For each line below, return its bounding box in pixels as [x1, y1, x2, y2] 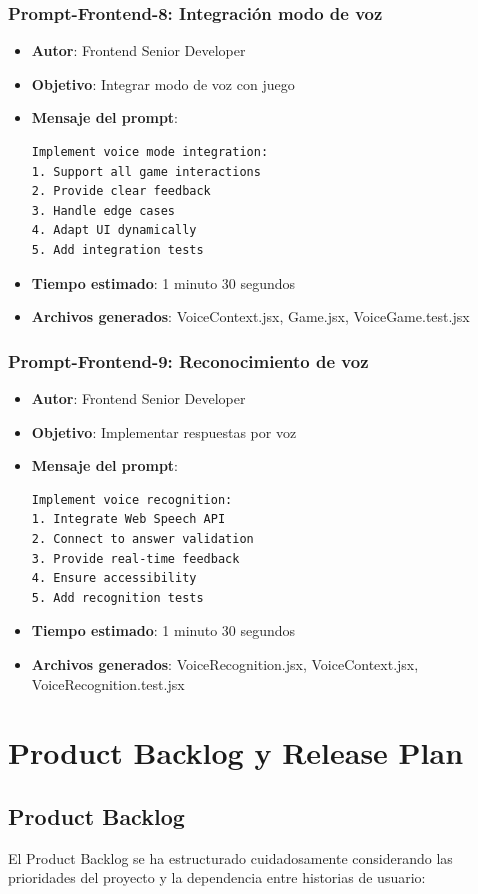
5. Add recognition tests [31, 590, 204, 605]
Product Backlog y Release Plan [8, 732, 464, 773]
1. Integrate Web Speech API [31, 512, 226, 527]
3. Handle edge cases [31, 203, 175, 218]
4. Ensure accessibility [31, 571, 197, 586]
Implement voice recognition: [31, 492, 233, 507]
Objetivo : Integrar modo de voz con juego [31, 73, 295, 94]
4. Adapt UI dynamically [31, 223, 197, 238]
